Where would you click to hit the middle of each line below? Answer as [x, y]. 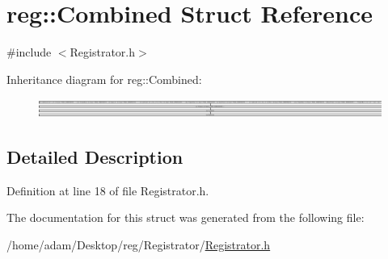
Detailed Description [95, 156]
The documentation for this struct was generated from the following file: [186, 217]
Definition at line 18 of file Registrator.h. [108, 190]
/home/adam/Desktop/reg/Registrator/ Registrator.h [139, 244]
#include [29, 52]
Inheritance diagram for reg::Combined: [104, 79]
